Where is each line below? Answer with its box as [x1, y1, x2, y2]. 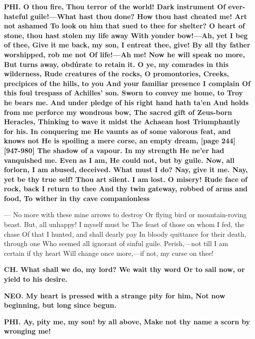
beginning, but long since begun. [4, 300, 116, 310]
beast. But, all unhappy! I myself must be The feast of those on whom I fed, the [4, 219, 245, 229]
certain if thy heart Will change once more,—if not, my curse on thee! [4, 248, 213, 258]
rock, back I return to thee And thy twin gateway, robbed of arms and [4, 183, 248, 194]
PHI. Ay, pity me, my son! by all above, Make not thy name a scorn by [4, 316, 250, 326]
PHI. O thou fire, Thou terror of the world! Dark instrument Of [4, 1, 226, 11]
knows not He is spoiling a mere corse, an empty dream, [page [4, 136, 219, 146]
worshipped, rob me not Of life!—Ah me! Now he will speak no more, [4, 49, 245, 59]
